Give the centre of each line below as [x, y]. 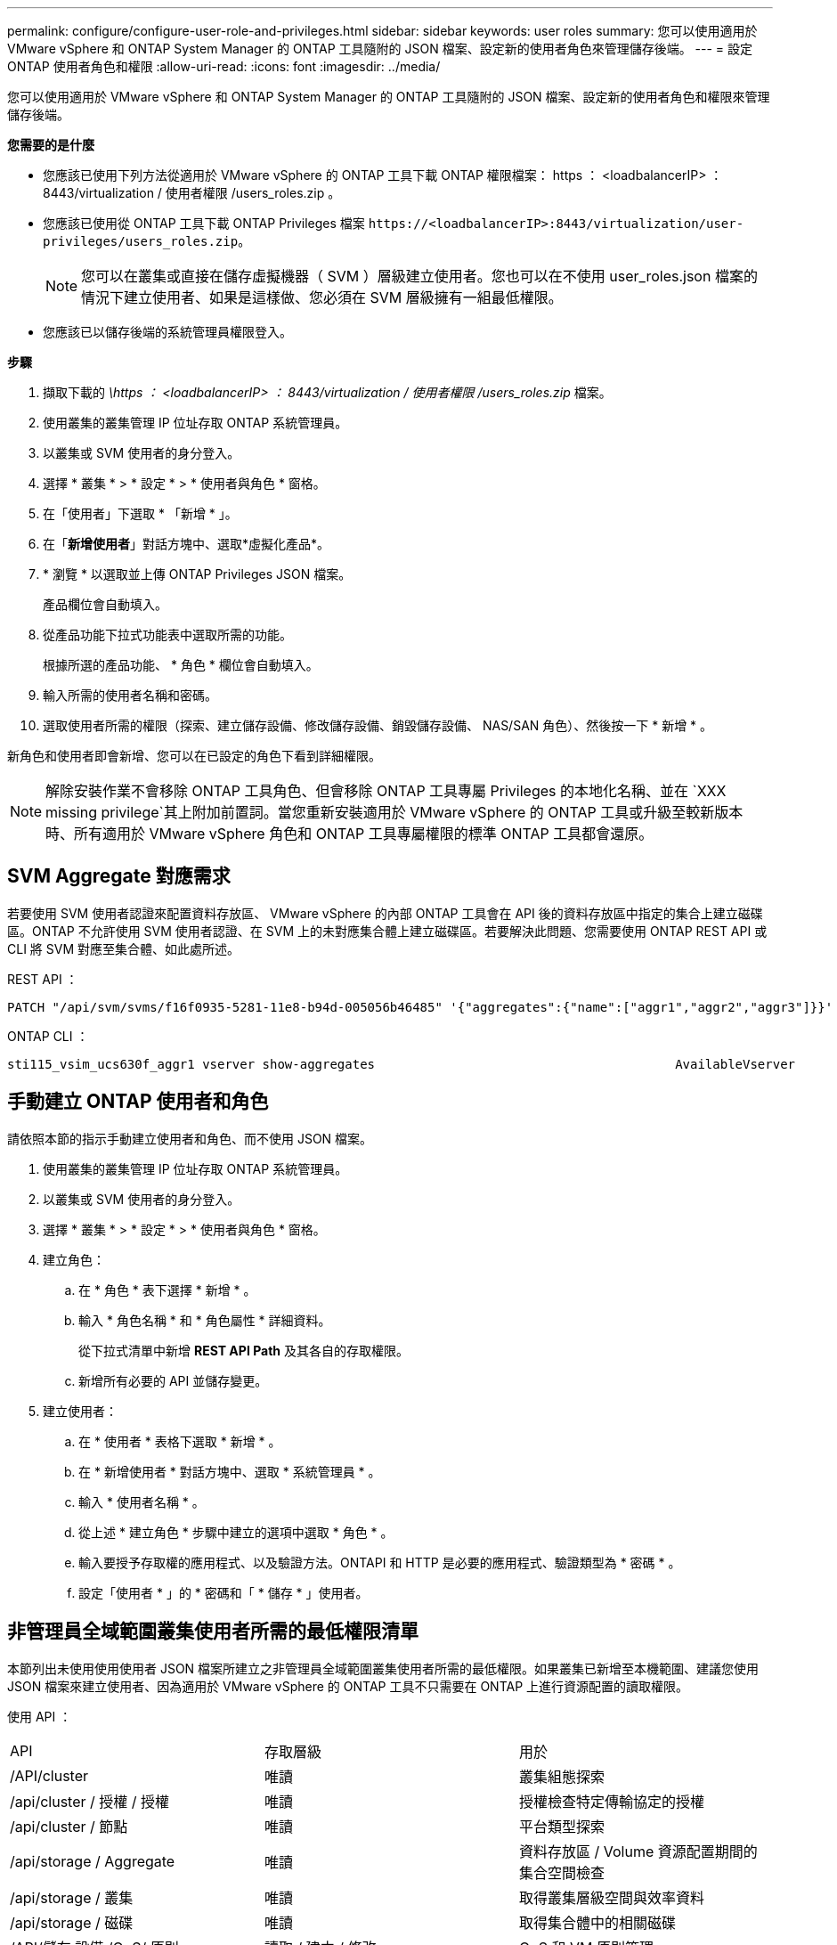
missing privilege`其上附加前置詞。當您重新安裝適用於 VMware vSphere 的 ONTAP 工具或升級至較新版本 [394, 812]
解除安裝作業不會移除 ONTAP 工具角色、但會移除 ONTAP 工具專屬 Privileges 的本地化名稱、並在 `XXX [386, 791]
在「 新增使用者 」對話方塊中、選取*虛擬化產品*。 [187, 544]
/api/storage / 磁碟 [72, 1922]
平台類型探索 [561, 1826]
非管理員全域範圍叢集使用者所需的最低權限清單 [213, 1632]
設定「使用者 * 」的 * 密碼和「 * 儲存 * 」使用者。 [223, 1592]
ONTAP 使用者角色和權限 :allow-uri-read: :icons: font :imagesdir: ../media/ [224, 66]
